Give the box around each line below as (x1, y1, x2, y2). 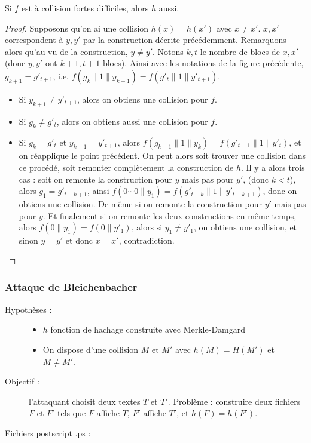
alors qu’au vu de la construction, (5, 45, 128, 57)
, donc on (263, 184, 297, 197)
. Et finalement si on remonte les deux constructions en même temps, (42, 209, 297, 221)
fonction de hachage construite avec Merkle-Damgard (50, 323, 246, 336)
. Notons (153, 45, 184, 57)
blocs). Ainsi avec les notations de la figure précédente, (102, 57, 304, 69)
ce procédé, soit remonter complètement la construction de (19, 161, 234, 173)
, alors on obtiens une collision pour (77, 93, 208, 105)
